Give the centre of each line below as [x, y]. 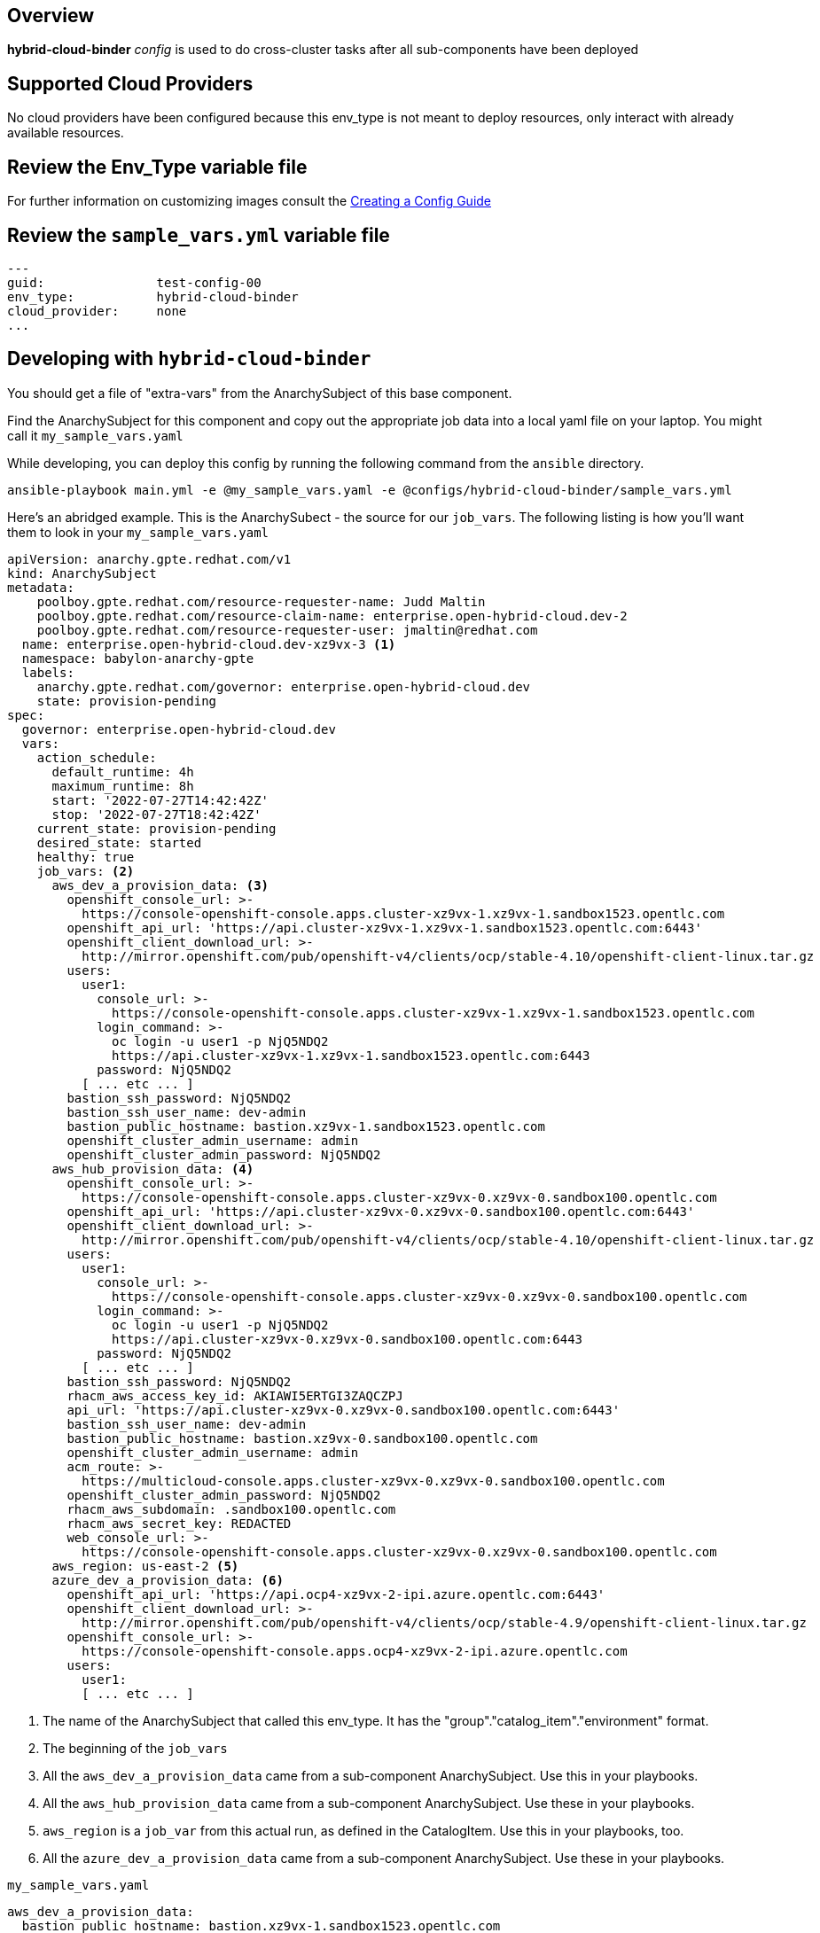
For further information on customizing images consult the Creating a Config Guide [250, 201]
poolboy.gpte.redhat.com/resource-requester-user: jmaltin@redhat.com [287, 630]
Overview [51, 16]
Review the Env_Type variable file [157, 167]
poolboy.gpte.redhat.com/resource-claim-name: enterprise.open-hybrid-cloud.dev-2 [332, 616]
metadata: [41, 587]
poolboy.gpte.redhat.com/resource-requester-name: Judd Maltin [261, 601]
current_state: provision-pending [156, 828]
